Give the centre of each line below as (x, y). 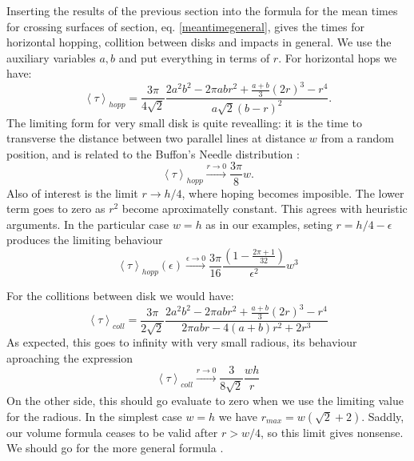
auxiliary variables (51, 57)
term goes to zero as (56, 208)
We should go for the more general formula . (115, 448)
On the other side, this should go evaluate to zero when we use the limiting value (205, 400)
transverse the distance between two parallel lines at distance (156, 138)
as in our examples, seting (269, 224)
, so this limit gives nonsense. (332, 432)
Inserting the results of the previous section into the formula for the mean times (202, 10)
